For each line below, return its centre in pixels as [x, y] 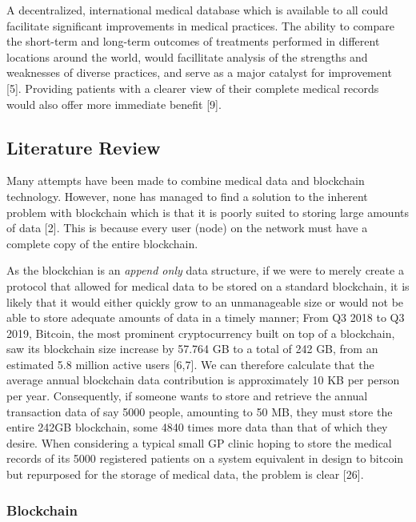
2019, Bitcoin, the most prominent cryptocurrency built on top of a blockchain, [201, 333]
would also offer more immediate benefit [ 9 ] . [114, 104]
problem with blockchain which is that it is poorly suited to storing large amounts [208, 212]
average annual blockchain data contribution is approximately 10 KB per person [203, 380]
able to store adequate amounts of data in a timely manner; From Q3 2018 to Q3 [206, 317]
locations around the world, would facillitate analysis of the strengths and [187, 56]
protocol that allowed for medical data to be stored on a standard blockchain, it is [208, 285]
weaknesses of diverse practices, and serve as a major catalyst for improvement [199, 72]
